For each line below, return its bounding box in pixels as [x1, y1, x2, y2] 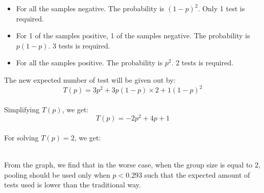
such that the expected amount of [144, 169, 250, 180]
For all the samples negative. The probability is [16, 3, 164, 13]
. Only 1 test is [198, 3, 245, 13]
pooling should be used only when [4, 169, 110, 180]
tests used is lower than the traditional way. [4, 179, 141, 190]
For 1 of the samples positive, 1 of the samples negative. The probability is [16, 30, 250, 41]
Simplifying [4, 104, 40, 114]
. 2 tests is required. [171, 57, 233, 68]
